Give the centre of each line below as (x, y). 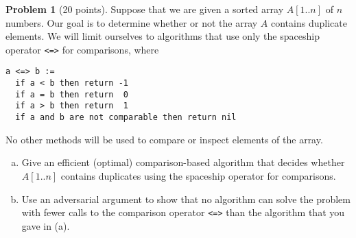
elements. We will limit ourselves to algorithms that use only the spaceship (163, 36)
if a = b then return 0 (72, 94)
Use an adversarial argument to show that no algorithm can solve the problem (186, 199)
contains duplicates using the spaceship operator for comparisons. (198, 175)
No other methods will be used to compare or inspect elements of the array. (164, 139)
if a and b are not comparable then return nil (126, 118)
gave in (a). (46, 225)
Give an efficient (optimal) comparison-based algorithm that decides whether (183, 162)
